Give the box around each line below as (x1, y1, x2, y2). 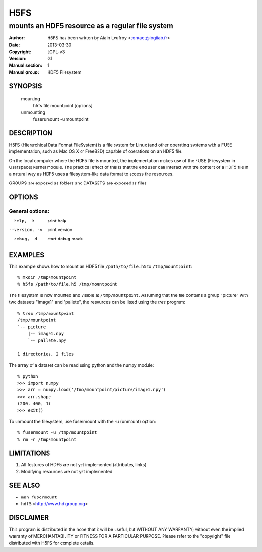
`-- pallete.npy (27, 338, 66, 343)
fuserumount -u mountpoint (33, 116, 89, 122)
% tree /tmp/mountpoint (17, 311, 74, 316)
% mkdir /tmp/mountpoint (17, 275, 77, 280)
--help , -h (9, 218, 35, 223)
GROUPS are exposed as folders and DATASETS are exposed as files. (9, 180, 148, 186)
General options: (9, 207, 49, 214)
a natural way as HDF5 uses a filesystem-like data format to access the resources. (9, 171, 174, 177)
